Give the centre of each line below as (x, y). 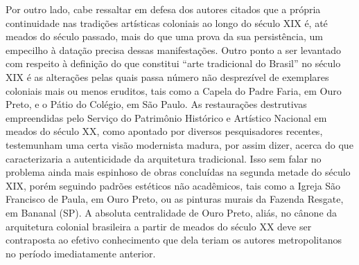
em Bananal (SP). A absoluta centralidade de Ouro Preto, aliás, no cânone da (172, 212)
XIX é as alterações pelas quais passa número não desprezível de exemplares (167, 76)
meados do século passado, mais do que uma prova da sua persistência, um (164, 36)
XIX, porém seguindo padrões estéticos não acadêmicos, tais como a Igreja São (173, 185)
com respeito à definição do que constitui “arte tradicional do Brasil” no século (173, 63)
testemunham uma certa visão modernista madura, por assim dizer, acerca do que (179, 144)
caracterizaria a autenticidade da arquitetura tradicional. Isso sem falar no (164, 158)
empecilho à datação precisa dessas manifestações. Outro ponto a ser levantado (173, 49)
